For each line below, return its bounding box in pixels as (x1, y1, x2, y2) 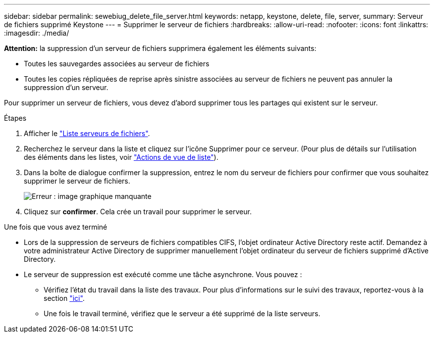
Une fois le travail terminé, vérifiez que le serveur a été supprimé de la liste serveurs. (44, 309, 321, 318)
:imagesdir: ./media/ (4, 29, 69, 37)
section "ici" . (44, 294, 85, 302)
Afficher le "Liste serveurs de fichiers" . (24, 129, 150, 138)
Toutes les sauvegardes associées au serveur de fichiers (24, 59, 210, 68)
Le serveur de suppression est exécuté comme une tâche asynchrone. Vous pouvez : (24, 270, 302, 279)
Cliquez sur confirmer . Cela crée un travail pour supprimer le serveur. (24, 207, 252, 216)
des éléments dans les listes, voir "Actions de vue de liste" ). (24, 153, 218, 161)
